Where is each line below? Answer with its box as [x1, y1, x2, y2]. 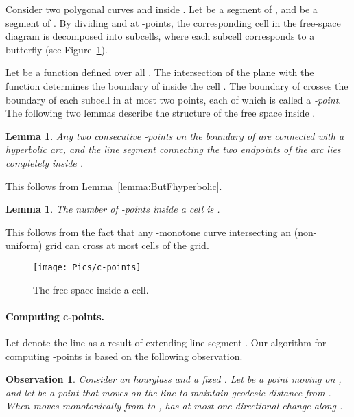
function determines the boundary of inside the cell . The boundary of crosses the [5, 78, 349, 93]
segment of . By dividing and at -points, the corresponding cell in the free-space [5, 15, 341, 29]
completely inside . [5, 155, 84, 169]
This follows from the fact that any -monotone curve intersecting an [5, 224, 292, 239]
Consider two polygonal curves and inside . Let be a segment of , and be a [5, 2, 318, 16]
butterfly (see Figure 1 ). [5, 42, 108, 56]
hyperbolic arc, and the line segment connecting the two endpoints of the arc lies [5, 142, 341, 156]
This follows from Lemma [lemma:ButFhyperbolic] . [5, 178, 222, 193]
